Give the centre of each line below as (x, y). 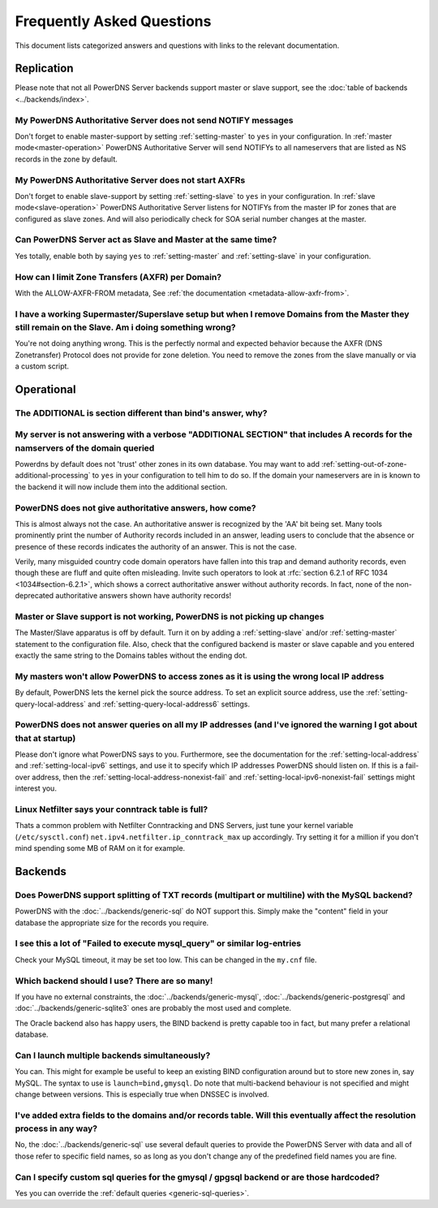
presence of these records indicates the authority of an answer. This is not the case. (156, 546)
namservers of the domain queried (85, 448)
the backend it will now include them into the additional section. (121, 486)
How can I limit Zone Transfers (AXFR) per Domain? (118, 277)
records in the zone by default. (66, 159)
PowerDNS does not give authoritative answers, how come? (136, 507)
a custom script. (42, 366)
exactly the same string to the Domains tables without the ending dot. (131, 656)
